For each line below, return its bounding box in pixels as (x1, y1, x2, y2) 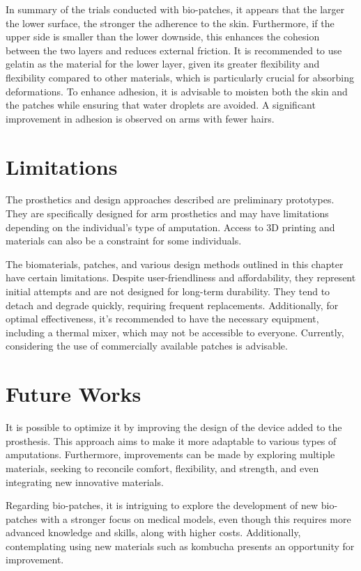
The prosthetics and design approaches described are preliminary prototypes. (6, 192, 335, 207)
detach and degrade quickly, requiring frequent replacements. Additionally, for (6, 297, 339, 312)
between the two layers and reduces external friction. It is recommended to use (6, 42, 342, 57)
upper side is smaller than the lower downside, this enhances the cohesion (6, 29, 320, 44)
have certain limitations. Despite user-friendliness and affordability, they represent (6, 270, 356, 285)
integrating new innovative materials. (6, 474, 164, 489)
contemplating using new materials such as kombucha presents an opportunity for (6, 538, 355, 553)
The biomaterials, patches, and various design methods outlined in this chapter (6, 256, 344, 271)
